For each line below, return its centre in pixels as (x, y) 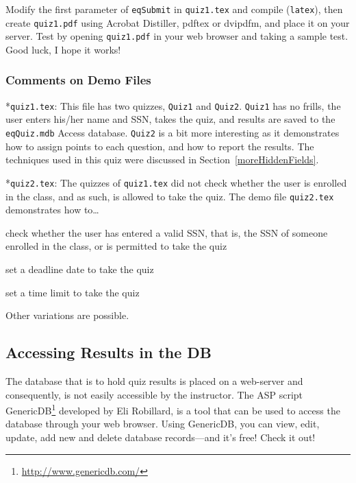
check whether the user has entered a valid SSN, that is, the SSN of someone (167, 232)
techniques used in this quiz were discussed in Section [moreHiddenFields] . (162, 160)
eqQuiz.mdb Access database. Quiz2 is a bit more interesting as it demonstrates (173, 133)
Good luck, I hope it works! (63, 49)
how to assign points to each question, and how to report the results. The (160, 146)
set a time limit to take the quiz (73, 292)
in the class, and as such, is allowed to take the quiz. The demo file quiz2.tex (170, 196)
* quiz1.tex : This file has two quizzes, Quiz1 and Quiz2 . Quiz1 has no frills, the (173, 105)
